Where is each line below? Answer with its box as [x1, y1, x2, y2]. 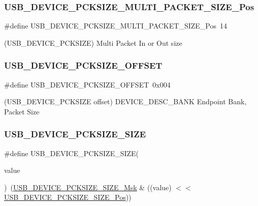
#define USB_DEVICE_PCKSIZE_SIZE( [4, 148, 139, 158]
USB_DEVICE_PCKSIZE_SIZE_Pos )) [4, 192, 132, 202]
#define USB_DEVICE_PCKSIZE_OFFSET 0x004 [4, 79, 171, 90]
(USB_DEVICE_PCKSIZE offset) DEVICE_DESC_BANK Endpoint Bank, [4, 96, 247, 107]
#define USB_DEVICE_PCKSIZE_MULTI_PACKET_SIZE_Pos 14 [4, 20, 227, 31]
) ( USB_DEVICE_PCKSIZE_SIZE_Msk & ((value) [4, 182, 172, 192]
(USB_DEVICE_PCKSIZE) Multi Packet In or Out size [4, 37, 182, 48]
